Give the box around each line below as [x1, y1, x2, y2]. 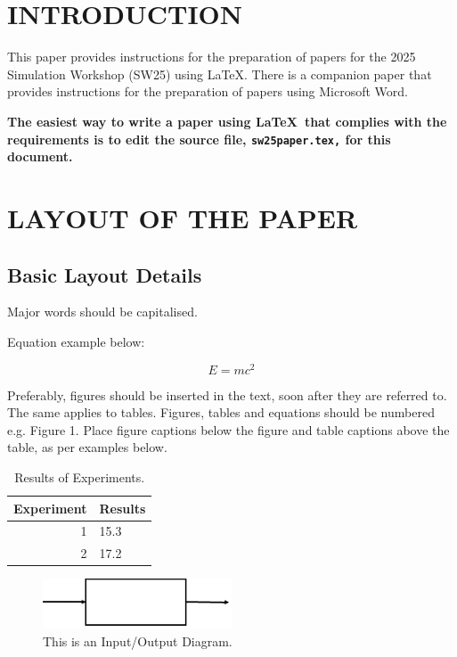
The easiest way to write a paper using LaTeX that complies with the [7, 111, 447, 130]
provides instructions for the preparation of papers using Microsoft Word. [7, 82, 409, 101]
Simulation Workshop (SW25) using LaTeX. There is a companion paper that [7, 64, 432, 83]
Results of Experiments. [14, 467, 145, 486]
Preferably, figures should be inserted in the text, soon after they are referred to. [7, 385, 447, 404]
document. [7, 147, 73, 166]
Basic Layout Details [7, 260, 202, 288]
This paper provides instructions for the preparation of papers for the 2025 [7, 47, 416, 66]
